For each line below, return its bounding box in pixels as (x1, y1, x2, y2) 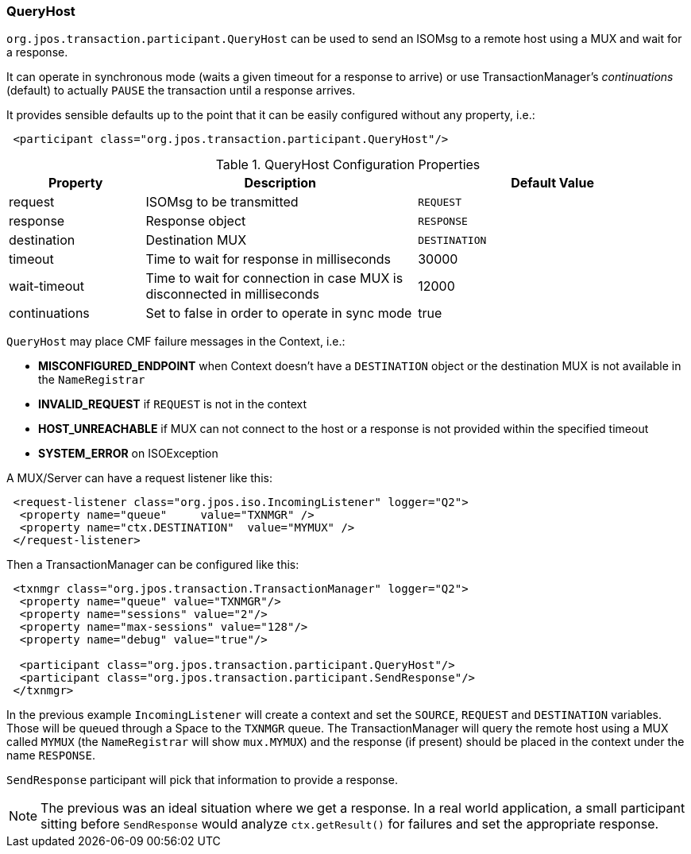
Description (244, 175, 316, 191)
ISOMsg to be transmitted (145, 194, 299, 211)
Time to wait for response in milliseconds (145, 251, 392, 268)
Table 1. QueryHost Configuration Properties (215, 157, 481, 173)
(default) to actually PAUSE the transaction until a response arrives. (6, 83, 356, 98)
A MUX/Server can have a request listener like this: (6, 471, 272, 485)
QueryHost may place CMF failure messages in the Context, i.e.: (6, 334, 345, 349)
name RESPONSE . (6, 748, 95, 763)
